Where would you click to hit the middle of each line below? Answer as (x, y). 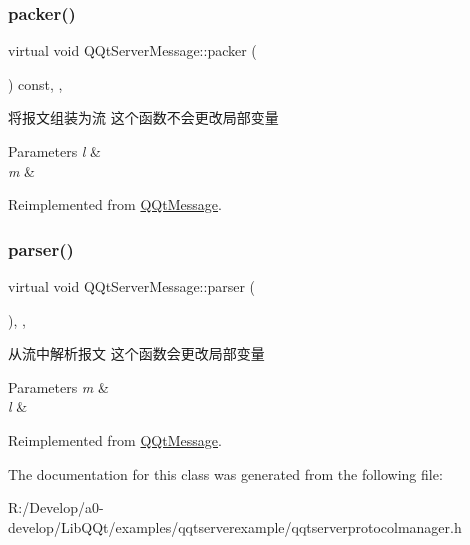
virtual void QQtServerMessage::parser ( (132, 286)
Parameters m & (58, 386)
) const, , (35, 83)
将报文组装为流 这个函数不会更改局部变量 (143, 117)
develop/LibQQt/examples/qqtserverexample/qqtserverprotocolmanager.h (235, 526)
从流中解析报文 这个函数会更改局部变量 (136, 353)
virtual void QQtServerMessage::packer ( (132, 50)
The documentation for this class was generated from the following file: (225, 473)
